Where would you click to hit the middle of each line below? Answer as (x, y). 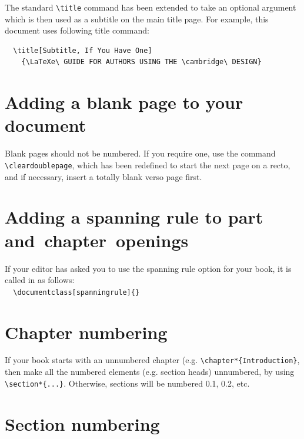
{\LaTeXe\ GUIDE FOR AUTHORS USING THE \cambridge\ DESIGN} (141, 62)
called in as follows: (40, 280)
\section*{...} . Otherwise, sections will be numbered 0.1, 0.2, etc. (127, 383)
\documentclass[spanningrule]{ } (76, 292)
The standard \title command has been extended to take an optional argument (151, 7)
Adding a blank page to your (124, 102)
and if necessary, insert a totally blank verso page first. (103, 176)
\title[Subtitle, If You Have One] (83, 50)
